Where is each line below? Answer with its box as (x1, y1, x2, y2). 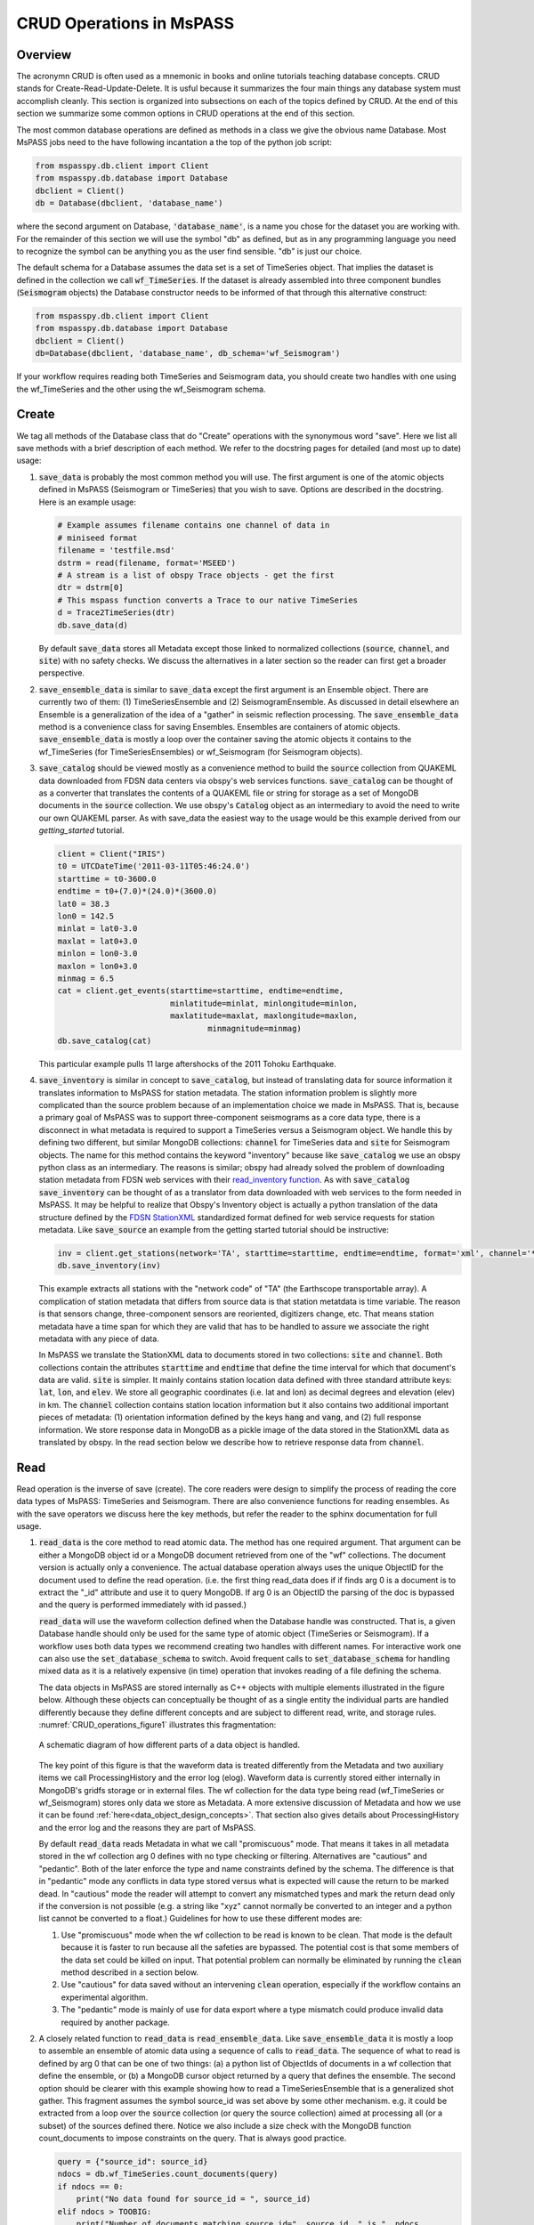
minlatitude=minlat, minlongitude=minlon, (169, 998, 359, 1008)
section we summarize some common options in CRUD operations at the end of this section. (16, 108, 355, 119)
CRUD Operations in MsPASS (16, 13, 235, 33)
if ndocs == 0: (57, 2181, 124, 2191)
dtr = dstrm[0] (57, 583, 124, 593)
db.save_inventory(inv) (57, 1260, 162, 1271)
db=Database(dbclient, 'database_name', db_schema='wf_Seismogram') (35, 348, 341, 359)
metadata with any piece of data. (38, 1333, 159, 1344)
